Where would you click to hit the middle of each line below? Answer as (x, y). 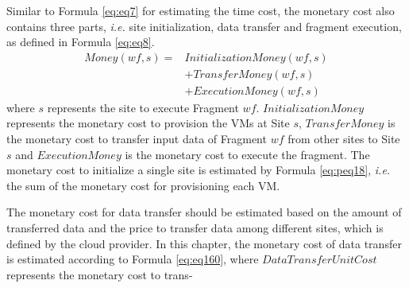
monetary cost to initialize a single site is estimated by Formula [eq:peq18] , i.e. (199, 170)
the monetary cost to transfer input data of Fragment (137, 139)
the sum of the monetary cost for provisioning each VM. (143, 185)
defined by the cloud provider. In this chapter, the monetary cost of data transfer (204, 243)
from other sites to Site (344, 139)
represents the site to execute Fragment (143, 107)
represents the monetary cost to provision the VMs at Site (148, 123)
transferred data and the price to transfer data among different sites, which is (195, 228)
